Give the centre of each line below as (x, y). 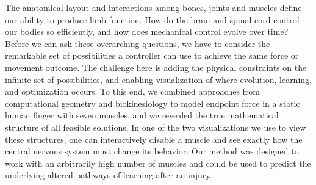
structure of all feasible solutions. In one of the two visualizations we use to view (156, 127)
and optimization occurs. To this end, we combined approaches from (133, 91)
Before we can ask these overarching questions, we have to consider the (138, 43)
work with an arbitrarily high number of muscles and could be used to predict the (158, 163)
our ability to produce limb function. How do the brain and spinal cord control (152, 19)
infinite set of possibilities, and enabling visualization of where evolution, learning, (158, 79)
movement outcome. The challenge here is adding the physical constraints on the (156, 67)
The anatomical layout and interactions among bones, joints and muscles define (153, 7)
